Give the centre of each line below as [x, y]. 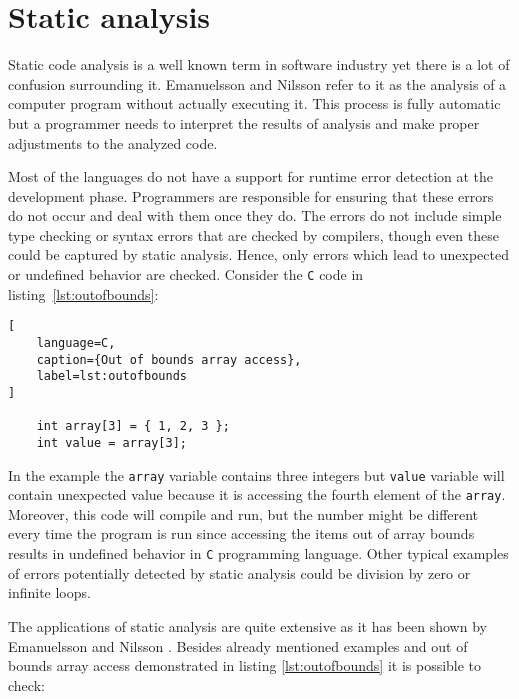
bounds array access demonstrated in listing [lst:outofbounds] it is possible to [245, 665]
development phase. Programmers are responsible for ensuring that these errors [251, 195]
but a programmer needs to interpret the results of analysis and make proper [244, 122]
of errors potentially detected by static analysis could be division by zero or [239, 572]
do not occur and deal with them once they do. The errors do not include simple [255, 215]
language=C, [76, 342]
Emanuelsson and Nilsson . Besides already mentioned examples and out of [238, 645]
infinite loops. [49, 592]
